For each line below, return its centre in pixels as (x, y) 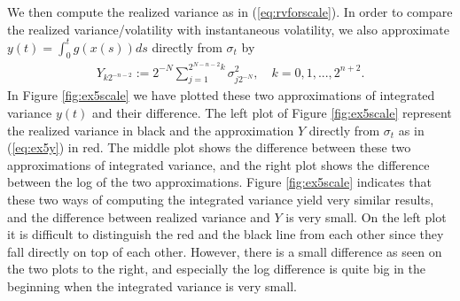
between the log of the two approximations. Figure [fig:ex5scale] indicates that (219, 182)
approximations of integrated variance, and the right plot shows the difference (218, 164)
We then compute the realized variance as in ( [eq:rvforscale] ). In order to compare (230, 12)
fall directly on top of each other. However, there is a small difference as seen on (225, 251)
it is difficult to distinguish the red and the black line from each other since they (226, 234)
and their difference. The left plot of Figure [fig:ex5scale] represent (272, 112)
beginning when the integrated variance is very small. (152, 286)
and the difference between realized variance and (139, 216)
